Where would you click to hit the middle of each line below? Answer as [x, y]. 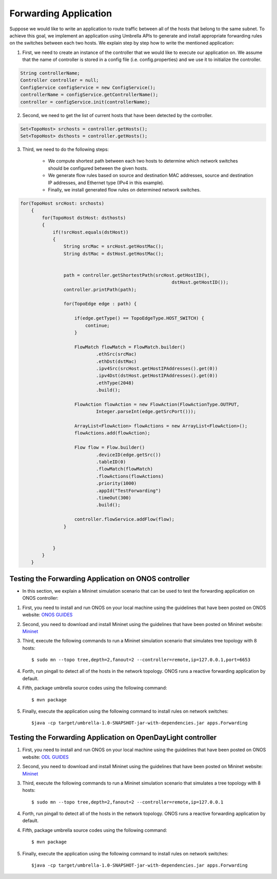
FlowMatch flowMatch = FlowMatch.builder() [130, 347]
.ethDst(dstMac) [116, 361]
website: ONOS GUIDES [47, 615]
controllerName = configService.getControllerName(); [89, 95]
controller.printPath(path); [100, 289]
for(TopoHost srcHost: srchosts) [62, 203]
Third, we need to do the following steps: [66, 149]
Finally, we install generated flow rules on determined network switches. [124, 189]
